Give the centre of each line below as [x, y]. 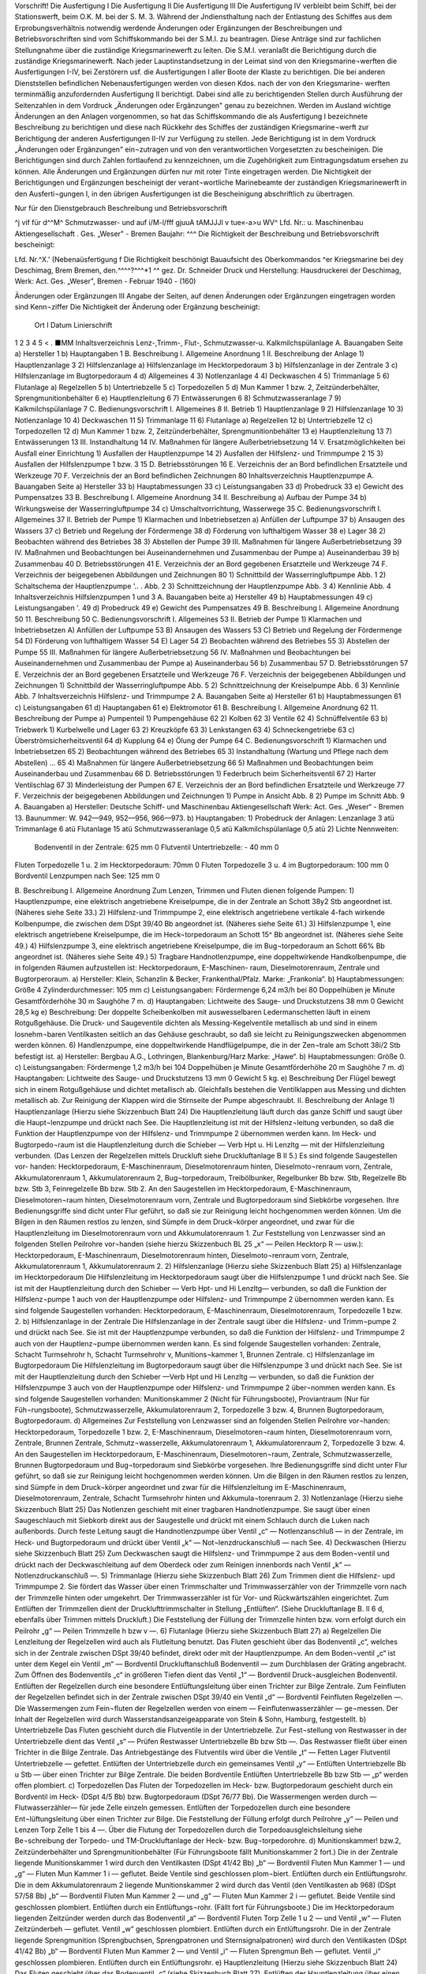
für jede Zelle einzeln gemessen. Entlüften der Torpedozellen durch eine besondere [215, 1807]
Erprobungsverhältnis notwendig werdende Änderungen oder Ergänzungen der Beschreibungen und [178, 28]
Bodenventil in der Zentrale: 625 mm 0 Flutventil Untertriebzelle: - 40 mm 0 [157, 847]
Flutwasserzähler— [46, 1807]
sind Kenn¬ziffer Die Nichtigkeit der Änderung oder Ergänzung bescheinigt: [137, 307]
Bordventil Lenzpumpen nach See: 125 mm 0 [88, 876]
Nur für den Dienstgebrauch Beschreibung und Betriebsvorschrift [121, 208]
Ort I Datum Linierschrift [73, 325]
